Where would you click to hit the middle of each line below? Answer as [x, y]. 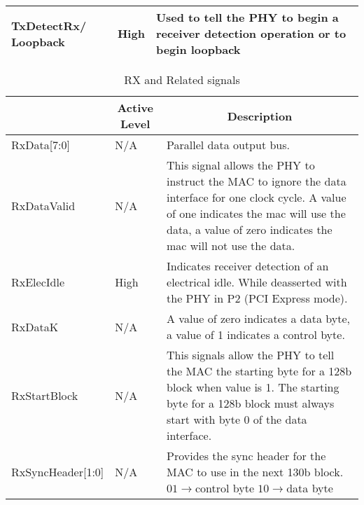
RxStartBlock [45, 395]
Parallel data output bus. [228, 145]
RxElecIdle [38, 282]
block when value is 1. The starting [253, 387]
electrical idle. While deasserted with [257, 282]
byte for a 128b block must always [251, 403]
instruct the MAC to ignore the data [257, 181]
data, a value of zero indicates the [250, 229]
